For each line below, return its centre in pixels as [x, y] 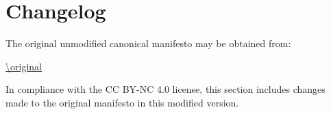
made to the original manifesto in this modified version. [122, 102]
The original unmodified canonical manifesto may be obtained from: [148, 43]
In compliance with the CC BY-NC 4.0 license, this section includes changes [165, 89]
